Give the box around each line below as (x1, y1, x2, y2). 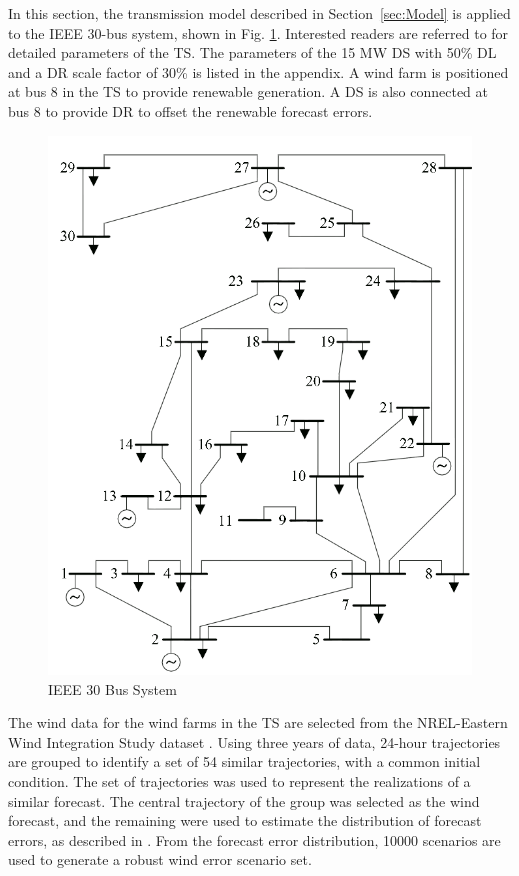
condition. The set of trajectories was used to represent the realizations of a (8, 770, 471, 791)
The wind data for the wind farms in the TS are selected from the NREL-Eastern (8, 712, 508, 733)
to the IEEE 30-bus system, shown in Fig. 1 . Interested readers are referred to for (8, 22, 509, 43)
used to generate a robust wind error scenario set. (8, 849, 312, 870)
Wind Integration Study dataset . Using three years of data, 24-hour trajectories (8, 731, 501, 752)
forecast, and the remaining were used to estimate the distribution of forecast (8, 810, 482, 831)
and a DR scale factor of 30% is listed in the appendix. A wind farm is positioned (8, 61, 509, 82)
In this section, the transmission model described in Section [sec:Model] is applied (8, 3, 511, 23)
